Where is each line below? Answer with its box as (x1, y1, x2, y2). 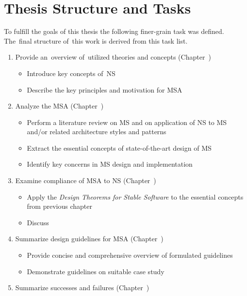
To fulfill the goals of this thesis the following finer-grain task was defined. (4, 26, 224, 36)
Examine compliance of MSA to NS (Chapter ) (15, 175, 156, 186)
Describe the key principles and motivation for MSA (27, 84, 182, 94)
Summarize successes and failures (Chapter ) (15, 282, 149, 293)
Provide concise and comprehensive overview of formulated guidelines (27, 250, 233, 260)
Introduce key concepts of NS (27, 68, 115, 78)
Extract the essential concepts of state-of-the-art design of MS (27, 142, 212, 153)
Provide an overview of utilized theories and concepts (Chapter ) (15, 52, 211, 62)
